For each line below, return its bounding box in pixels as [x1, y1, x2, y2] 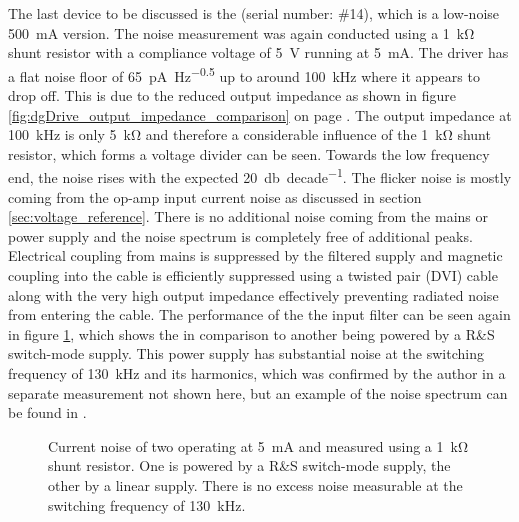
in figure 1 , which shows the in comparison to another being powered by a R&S [8, 323, 495, 344]
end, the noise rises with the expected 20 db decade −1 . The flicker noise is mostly [8, 164, 512, 188]
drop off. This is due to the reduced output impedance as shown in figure [8, 85, 457, 106]
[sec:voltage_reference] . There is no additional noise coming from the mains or [8, 206, 488, 227]
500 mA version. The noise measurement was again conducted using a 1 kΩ [8, 22, 475, 43]
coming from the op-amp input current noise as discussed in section [8, 186, 422, 207]
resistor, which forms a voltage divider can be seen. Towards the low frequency [8, 143, 490, 164]
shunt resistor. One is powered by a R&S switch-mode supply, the [48, 455, 451, 476]
